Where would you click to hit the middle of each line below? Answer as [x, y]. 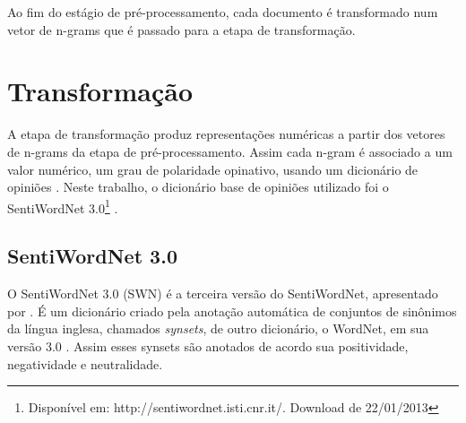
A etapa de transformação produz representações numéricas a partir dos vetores [226, 134]
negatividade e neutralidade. [85, 363]
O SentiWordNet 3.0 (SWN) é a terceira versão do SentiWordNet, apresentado [223, 294]
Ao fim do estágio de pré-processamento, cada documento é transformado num [223, 12]
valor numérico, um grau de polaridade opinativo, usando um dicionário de [213, 169]
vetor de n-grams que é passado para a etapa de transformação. [181, 29]
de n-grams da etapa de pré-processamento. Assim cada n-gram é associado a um [230, 151]
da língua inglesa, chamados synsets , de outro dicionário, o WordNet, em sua [218, 328]
